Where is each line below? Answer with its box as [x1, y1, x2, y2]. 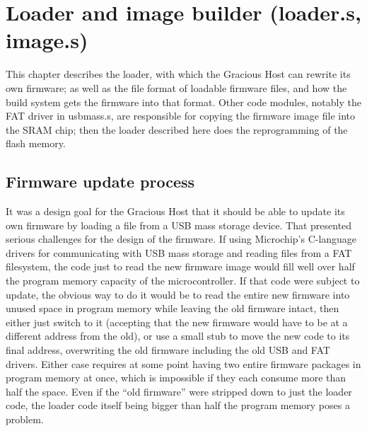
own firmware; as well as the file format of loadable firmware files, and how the [6, 80, 347, 95]
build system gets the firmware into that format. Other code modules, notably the [6, 94, 361, 109]
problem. [6, 411, 44, 426]
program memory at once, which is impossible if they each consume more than [6, 370, 346, 385]
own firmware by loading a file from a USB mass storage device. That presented [6, 217, 352, 232]
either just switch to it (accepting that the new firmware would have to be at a [6, 314, 348, 329]
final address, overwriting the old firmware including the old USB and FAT [6, 343, 330, 357]
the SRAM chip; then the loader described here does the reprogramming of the [6, 122, 348, 137]
